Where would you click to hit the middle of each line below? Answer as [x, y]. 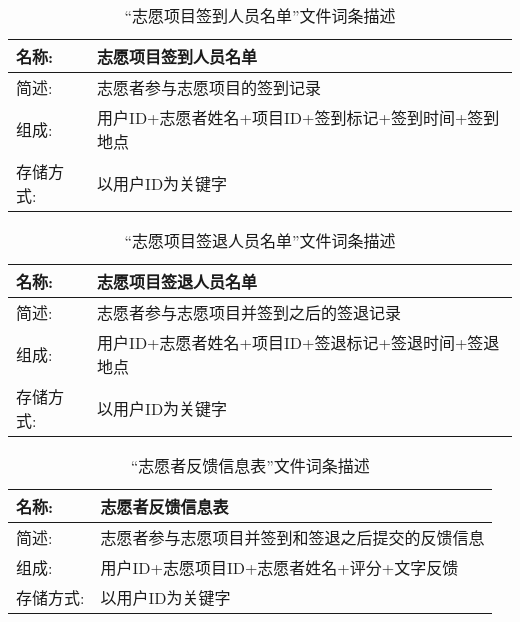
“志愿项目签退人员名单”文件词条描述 [260, 240]
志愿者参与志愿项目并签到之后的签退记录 [249, 312]
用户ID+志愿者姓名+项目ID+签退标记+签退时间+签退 [298, 342]
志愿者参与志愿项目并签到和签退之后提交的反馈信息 [292, 537]
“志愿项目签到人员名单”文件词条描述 [260, 15]
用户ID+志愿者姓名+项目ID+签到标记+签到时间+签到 [298, 117]
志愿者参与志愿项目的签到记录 [209, 87]
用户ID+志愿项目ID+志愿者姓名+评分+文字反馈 [279, 567]
